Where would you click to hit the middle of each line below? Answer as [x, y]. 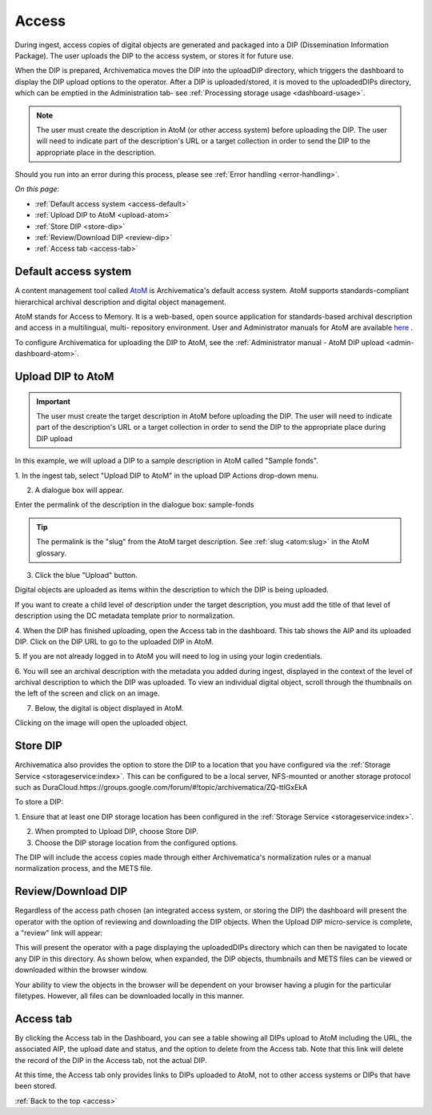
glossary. [52, 553]
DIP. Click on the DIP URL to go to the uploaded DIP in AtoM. [114, 641]
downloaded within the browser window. [81, 970]
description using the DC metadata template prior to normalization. [125, 616]
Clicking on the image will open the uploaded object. [101, 723]
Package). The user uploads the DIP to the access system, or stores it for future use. [154, 55]
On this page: [37, 189]
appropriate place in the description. [96, 152]
